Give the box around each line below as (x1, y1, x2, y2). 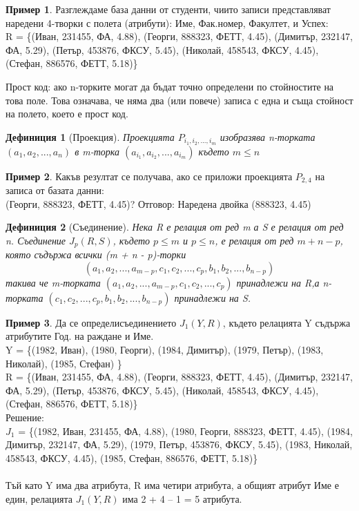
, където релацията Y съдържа (222, 315, 351, 329)
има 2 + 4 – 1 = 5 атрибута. (122, 491, 242, 505)
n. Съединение (6, 233, 66, 247)
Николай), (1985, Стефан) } (6, 356, 122, 370)
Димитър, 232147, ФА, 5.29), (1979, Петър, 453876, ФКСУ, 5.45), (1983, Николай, (6, 437, 353, 452)
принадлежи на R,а (236, 275, 320, 289)
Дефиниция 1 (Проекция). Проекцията (6, 129, 175, 144)
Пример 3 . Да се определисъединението (6, 315, 177, 329)
